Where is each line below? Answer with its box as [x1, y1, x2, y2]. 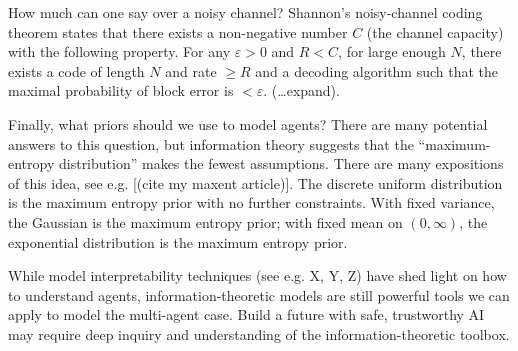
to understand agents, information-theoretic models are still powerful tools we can [8, 284, 510, 305]
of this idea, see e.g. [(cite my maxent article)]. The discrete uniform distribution [8, 172, 503, 193]
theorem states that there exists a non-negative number [8, 21, 348, 42]
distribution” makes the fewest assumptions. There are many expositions [58, 153, 504, 174]
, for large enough [338, 41, 446, 62]
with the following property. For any [8, 41, 231, 62]
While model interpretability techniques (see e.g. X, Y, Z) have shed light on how [8, 265, 507, 286]
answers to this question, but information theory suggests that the [8, 133, 414, 154]
